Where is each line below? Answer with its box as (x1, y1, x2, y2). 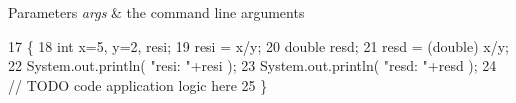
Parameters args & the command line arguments (8, 2, 305, 22)
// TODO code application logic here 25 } (8, 74, 268, 95)
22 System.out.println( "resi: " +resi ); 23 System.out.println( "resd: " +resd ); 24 (8, 55, 497, 76)
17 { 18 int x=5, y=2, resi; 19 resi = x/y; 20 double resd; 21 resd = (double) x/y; (8, 35, 509, 56)
